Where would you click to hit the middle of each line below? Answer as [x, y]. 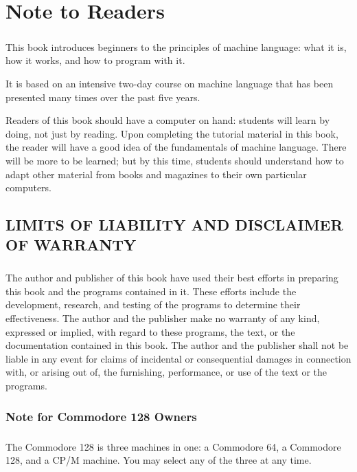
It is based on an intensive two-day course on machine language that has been [170, 83]
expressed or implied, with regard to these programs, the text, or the [150, 331]
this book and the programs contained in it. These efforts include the [151, 291]
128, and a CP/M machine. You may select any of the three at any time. [159, 460]
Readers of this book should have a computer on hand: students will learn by [168, 120]
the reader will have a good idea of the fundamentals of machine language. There [176, 147]
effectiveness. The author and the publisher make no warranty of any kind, [163, 318]
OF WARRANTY [71, 245]
